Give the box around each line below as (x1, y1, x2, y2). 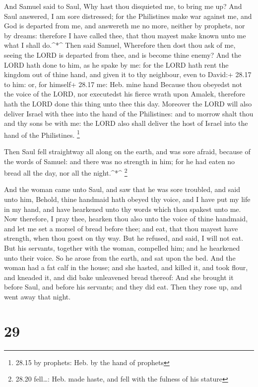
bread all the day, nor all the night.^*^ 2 (4, 166, 128, 178)
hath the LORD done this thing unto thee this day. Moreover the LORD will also (4, 98, 252, 108)
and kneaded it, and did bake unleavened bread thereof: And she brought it (4, 272, 234, 282)
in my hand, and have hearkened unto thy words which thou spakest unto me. (4, 203, 241, 214)
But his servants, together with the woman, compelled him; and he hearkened (4, 242, 240, 253)
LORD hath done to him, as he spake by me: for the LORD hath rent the (4, 59, 229, 70)
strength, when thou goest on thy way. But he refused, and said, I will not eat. (4, 233, 244, 243)
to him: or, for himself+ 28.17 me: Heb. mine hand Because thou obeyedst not (4, 79, 242, 89)
